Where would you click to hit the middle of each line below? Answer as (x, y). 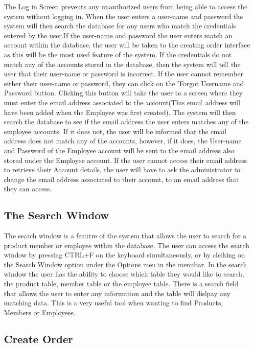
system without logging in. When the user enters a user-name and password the (124, 16)
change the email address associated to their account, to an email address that (122, 179)
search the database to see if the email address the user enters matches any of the (126, 122)
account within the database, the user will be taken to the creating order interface (127, 45)
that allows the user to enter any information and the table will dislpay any (117, 293)
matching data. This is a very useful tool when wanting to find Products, (114, 303)
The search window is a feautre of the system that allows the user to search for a (125, 236)
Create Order (39, 338)
